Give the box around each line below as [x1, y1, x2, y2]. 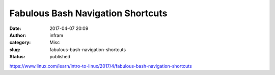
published [49, 54, 71, 60]
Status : [9, 54, 25, 60]
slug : [9, 46, 20, 53]
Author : [9, 32, 26, 38]
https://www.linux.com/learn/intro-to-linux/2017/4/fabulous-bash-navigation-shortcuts [9, 63, 192, 69]
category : [9, 40, 31, 46]
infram [49, 32, 64, 38]
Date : [9, 25, 21, 31]
